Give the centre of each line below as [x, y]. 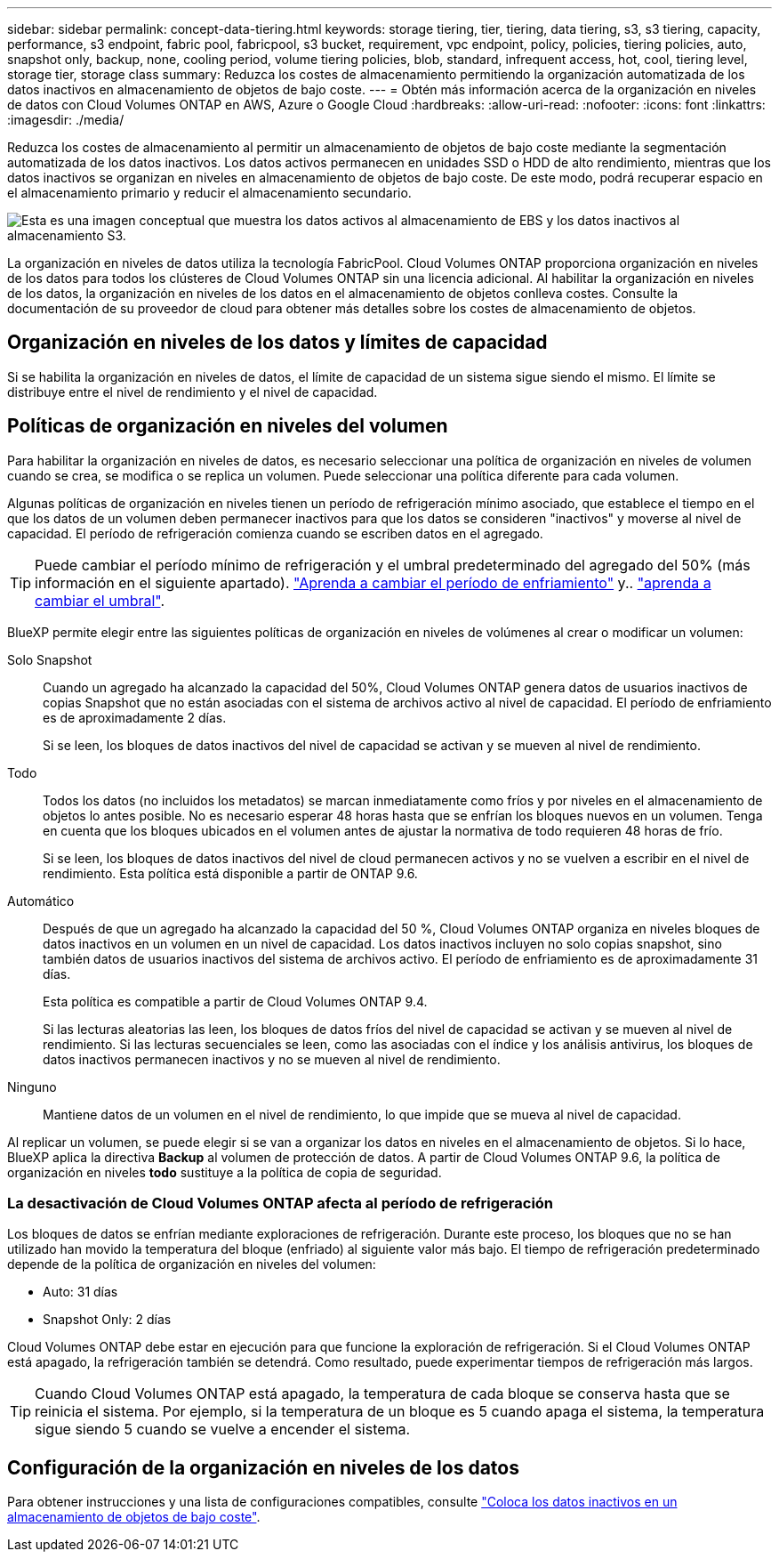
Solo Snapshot [50, 659]
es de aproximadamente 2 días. [135, 717]
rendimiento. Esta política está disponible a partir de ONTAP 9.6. [230, 873]
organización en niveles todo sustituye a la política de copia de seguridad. [225, 1172]
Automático [41, 901]
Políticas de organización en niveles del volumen [228, 426]
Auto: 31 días [80, 1292]
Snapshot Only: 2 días [107, 1320]
